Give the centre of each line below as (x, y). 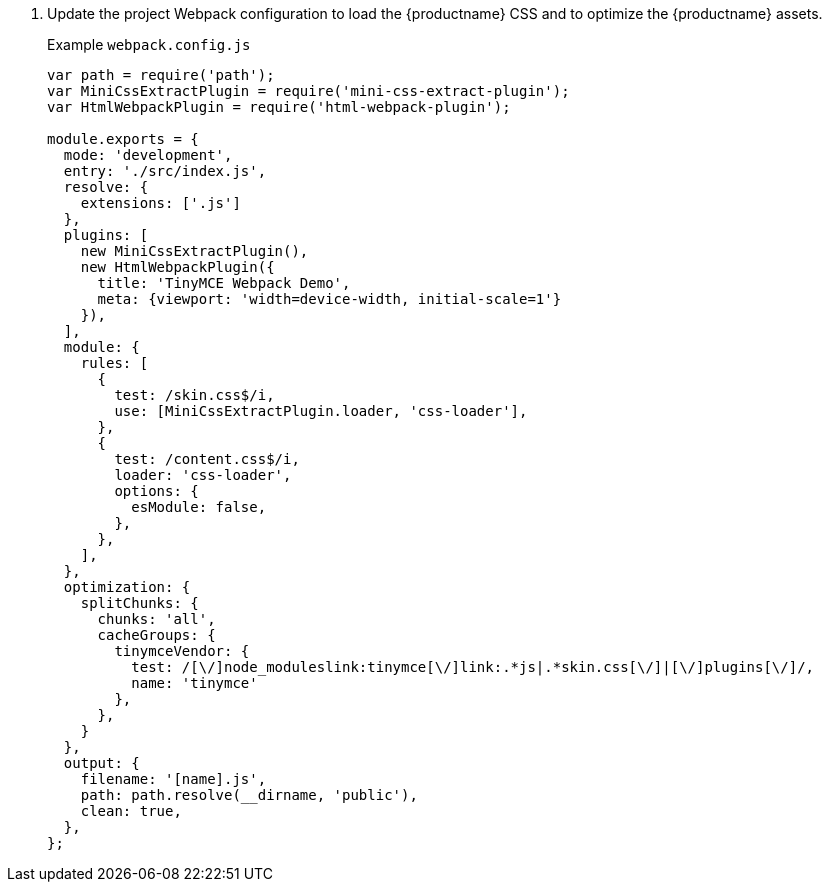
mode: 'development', (148, 155)
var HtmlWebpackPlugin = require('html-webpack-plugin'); (279, 107)
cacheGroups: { (156, 635)
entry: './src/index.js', (165, 171)
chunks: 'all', (156, 619)
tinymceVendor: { (182, 651)
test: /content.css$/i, (207, 459)
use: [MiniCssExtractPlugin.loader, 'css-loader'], (321, 411)
